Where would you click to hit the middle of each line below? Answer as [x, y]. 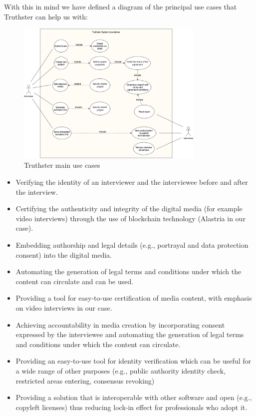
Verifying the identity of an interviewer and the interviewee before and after [132, 182]
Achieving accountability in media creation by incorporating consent [120, 324]
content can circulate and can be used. [75, 281]
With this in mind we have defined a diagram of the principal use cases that [121, 6]
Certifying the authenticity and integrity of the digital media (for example [129, 208]
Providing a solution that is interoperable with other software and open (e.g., [134, 397]
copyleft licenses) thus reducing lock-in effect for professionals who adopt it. [131, 407]
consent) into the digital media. [64, 254]
